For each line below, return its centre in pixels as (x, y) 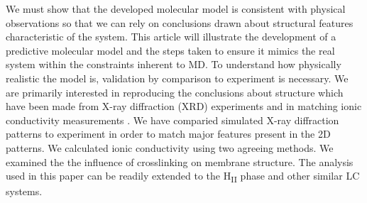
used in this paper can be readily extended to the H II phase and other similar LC (183, 176)
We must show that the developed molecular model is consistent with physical (176, 9)
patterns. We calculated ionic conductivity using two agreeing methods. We (170, 147)
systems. (24, 191)
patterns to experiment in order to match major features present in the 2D (168, 134)
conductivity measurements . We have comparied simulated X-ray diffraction (172, 120)
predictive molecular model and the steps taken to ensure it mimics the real (170, 50)
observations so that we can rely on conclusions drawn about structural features (180, 22)
